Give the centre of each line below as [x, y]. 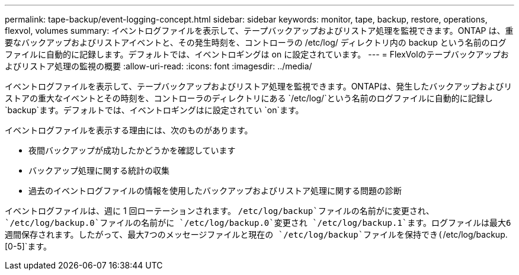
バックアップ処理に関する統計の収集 [99, 170]
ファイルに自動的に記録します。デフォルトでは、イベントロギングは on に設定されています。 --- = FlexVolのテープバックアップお [257, 54]
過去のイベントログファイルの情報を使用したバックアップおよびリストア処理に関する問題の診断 [215, 191]
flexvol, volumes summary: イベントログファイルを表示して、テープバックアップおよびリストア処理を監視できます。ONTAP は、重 [259, 31]
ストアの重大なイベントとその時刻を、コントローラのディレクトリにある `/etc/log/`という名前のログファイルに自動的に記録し [249, 98]
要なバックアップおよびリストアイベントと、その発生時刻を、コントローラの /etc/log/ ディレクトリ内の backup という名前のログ [256, 42]
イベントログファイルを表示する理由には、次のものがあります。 [129, 130]
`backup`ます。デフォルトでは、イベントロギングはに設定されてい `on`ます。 [154, 110]
